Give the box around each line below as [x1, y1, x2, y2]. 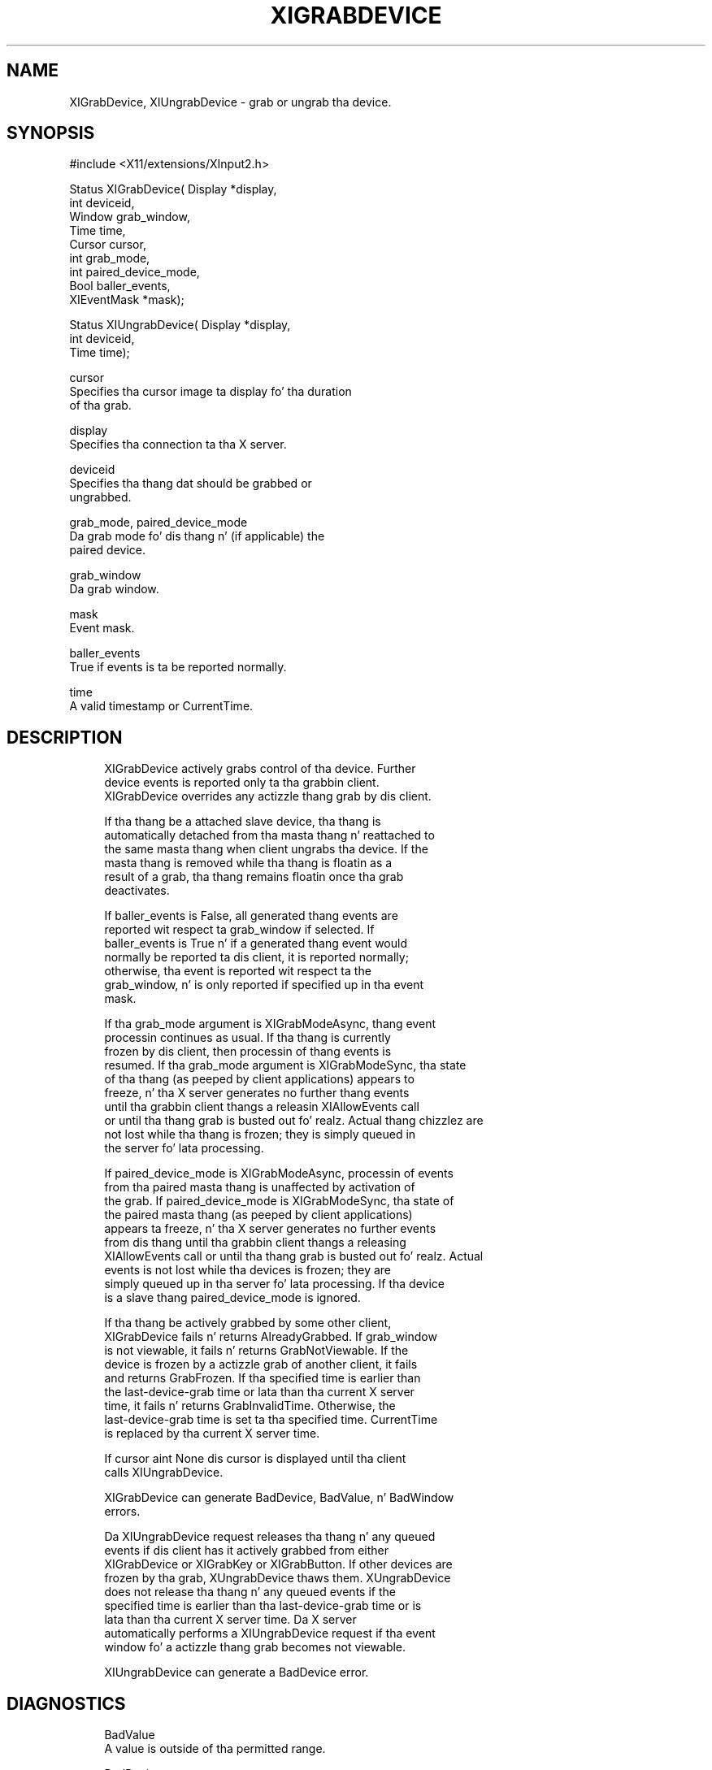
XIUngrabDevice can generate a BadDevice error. [104, 1665, 369, 1680]
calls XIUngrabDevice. [104, 1465, 224, 1480]
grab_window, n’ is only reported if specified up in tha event [104, 978, 424, 992]
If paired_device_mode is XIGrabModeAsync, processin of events [104, 1166, 454, 1181]
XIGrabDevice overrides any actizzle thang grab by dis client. [104, 789, 432, 804]
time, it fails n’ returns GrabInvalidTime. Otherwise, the [104, 1399, 396, 1413]
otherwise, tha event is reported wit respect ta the [104, 964, 371, 978]
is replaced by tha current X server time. [104, 1426, 320, 1441]
